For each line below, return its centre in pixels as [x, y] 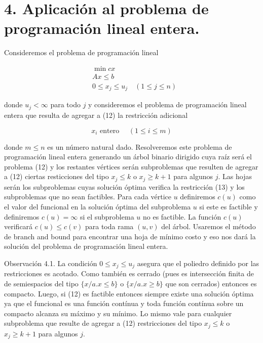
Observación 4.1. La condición [51, 263]
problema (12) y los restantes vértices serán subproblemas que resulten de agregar [131, 166]
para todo [65, 104]
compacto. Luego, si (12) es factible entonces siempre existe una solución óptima [129, 293]
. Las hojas [235, 176]
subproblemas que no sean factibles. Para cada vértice [88, 197]
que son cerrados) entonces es [211, 283]
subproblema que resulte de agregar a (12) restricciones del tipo [103, 323]
